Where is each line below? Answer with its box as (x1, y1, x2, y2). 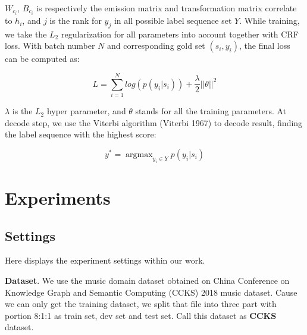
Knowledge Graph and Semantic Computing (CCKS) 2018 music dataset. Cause (5, 286, 297, 298)
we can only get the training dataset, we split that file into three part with (5, 298, 277, 310)
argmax (126, 150, 153, 159)
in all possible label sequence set (114, 14, 232, 27)
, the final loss (239, 39, 290, 52)
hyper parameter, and (46, 105, 126, 117)
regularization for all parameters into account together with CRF (61, 27, 299, 40)
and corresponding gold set (107, 39, 205, 52)
